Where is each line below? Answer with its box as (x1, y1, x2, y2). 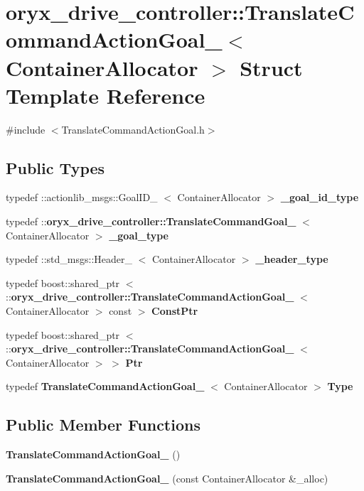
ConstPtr (151, 303, 198, 318)
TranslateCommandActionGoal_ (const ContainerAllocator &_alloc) (6, 470, 328, 485)
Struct (240, 53, 303, 82)
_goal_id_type (280, 190, 359, 205)
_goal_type (109, 227, 168, 242)
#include (6, 122, 45, 136)
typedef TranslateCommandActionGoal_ (6, 379, 205, 394)
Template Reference (6, 80, 205, 109)
